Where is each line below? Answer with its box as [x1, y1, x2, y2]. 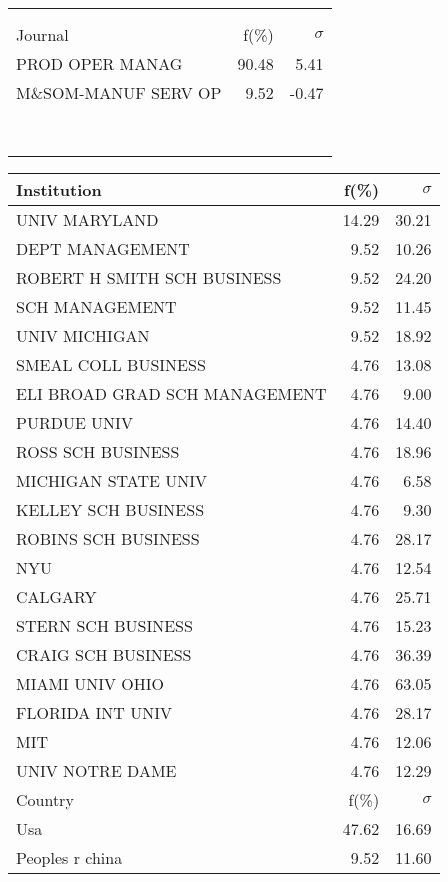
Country [16, 788, 74, 811]
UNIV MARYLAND [16, 208, 159, 231]
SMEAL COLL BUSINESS [16, 353, 206, 376]
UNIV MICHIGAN [16, 324, 150, 347]
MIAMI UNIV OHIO [16, 672, 165, 695]
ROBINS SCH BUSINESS [16, 527, 200, 550]
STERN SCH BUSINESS [16, 614, 193, 637]
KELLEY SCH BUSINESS [16, 498, 205, 521]
